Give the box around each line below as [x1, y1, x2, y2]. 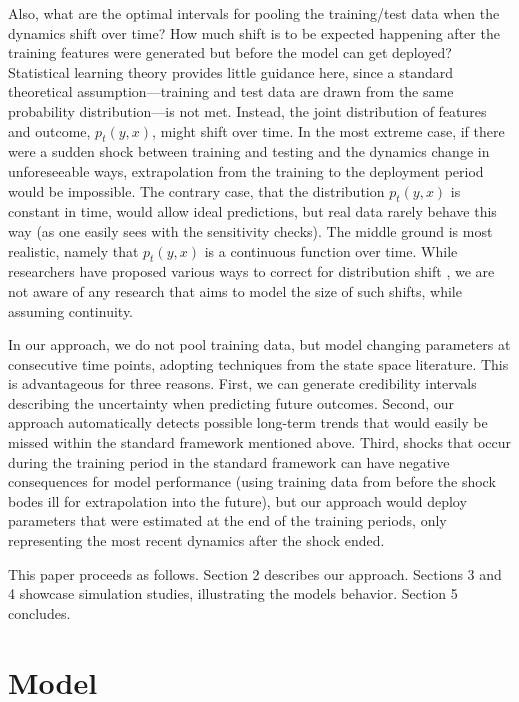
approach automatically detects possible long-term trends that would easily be [8, 412, 488, 433]
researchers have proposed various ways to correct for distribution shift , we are [8, 261, 495, 282]
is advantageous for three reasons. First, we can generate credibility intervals [8, 373, 477, 394]
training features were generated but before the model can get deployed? [8, 42, 452, 63]
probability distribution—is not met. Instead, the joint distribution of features [8, 100, 487, 121]
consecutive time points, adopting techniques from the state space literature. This [8, 353, 509, 374]
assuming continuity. [8, 300, 134, 321]
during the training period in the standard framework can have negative [8, 451, 450, 472]
